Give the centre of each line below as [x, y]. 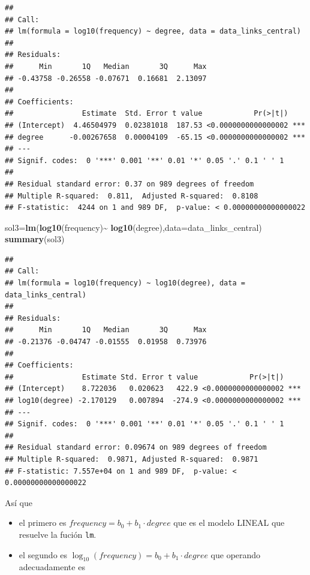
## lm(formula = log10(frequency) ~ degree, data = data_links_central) [153, 31]
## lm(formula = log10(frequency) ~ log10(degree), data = [125, 283]
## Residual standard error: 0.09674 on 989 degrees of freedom [136, 448]
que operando [236, 554]
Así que [19, 502]
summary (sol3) [35, 239]
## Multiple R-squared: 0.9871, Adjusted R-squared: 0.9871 [132, 459]
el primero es [43, 523]
